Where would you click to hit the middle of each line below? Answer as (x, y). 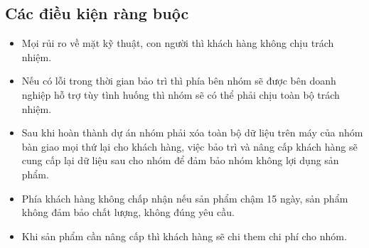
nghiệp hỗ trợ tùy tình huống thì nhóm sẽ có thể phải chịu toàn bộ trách (181, 94)
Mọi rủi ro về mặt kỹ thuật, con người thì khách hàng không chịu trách (178, 43)
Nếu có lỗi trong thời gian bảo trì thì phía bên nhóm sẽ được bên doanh (179, 81)
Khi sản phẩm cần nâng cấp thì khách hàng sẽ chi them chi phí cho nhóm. (184, 236)
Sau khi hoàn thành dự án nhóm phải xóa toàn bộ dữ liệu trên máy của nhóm (192, 133)
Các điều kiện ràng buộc (97, 13)
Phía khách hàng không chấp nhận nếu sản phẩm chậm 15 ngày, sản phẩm (185, 198)
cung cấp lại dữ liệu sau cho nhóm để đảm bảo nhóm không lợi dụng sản (180, 160)
